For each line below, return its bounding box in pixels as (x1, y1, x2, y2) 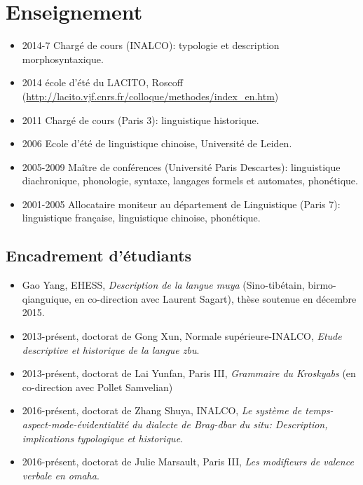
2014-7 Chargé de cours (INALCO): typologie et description (22, 38, 280, 53)
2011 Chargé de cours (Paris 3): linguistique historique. (22, 112, 259, 127)
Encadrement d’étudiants (6, 245, 192, 266)
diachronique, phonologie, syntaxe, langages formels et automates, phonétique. (22, 173, 358, 188)
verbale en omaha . (22, 467, 100, 482)
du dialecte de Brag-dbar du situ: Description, (132, 417, 328, 432)
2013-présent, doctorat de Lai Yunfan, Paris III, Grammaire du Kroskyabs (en (22, 366, 356, 381)
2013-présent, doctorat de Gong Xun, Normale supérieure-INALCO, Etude (22, 329, 342, 343)
